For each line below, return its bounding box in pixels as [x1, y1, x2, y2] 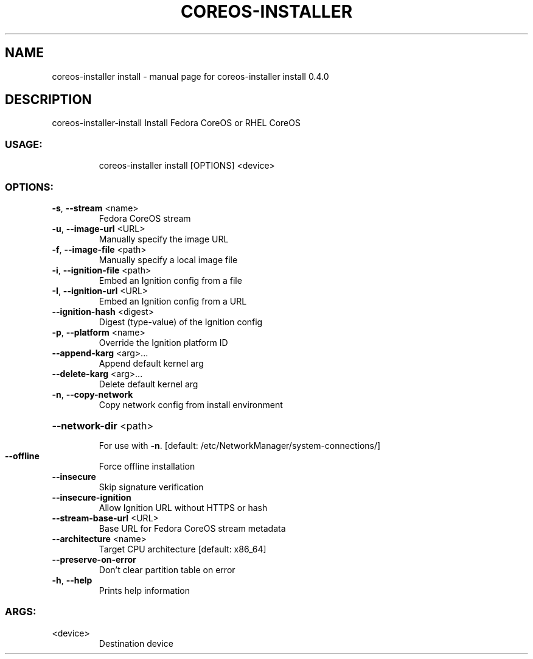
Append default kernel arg [99, 358, 204, 368]
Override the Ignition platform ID [99, 337, 228, 348]
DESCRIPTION [5, 92, 92, 108]
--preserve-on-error [52, 554, 136, 565]
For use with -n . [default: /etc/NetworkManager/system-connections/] [99, 440, 381, 451]
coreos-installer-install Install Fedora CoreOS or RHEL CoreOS [52, 118, 301, 129]
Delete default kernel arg [99, 378, 198, 389]
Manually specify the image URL [99, 233, 229, 244]
